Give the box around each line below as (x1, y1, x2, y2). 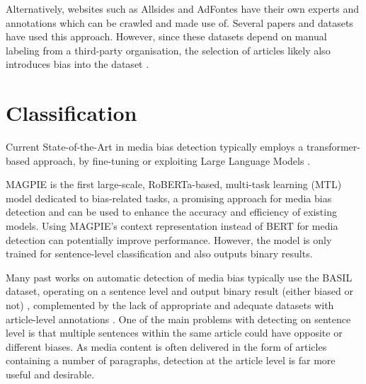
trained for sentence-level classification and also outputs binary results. (6, 246, 313, 261)
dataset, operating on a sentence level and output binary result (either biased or (6, 284, 353, 298)
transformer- (306, 139, 360, 154)
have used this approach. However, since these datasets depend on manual (6, 29, 327, 44)
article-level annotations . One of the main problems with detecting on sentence (6, 311, 351, 326)
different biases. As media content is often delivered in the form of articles (6, 339, 327, 354)
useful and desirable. (6, 367, 95, 381)
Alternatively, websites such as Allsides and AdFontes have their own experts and (6, 1, 360, 16)
